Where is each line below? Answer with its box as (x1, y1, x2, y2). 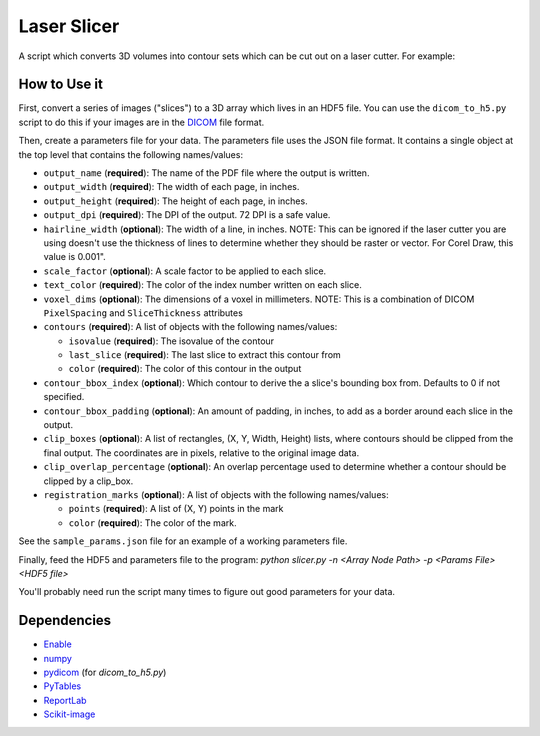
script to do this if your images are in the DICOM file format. (18, 116, 265, 128)
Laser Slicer (18, 15, 120, 37)
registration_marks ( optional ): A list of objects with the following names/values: (43, 489, 389, 500)
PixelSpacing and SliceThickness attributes (43, 306, 244, 319)
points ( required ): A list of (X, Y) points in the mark (68, 503, 284, 515)
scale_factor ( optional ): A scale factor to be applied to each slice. (43, 265, 327, 277)
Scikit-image (43, 708, 96, 720)
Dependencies (18, 612, 112, 629)
